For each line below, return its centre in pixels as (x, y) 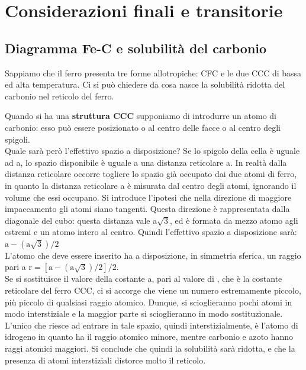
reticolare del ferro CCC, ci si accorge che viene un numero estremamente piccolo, (153, 290)
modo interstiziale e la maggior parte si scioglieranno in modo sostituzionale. (144, 313)
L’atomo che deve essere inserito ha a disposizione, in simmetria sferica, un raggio (153, 255)
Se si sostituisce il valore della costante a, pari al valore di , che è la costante (144, 279)
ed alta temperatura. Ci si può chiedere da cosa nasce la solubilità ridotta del (145, 84)
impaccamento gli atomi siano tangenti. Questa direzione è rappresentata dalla (147, 209)
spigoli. (17, 139)
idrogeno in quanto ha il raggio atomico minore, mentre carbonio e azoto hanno (149, 337)
